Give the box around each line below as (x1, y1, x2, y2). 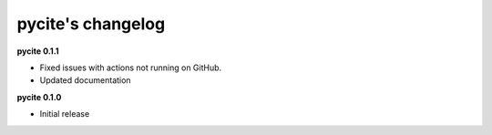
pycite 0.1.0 (16, 91, 62, 102)
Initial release (39, 109, 90, 119)
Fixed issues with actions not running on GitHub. (39, 62, 222, 73)
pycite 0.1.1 (16, 46, 59, 57)
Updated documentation (39, 75, 131, 86)
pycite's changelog (16, 14, 166, 34)
